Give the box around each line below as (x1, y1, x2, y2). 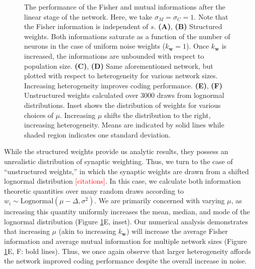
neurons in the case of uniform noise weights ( (24, 41, 166, 51)
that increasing (4, 226, 50, 236)
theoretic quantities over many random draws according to (4, 185, 184, 196)
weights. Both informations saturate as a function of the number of (24, 31, 230, 41)
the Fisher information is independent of (24, 21, 149, 32)
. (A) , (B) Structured (154, 21, 222, 32)
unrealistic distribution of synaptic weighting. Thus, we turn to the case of (4, 156, 233, 166)
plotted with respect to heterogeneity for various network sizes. (24, 70, 218, 81)
